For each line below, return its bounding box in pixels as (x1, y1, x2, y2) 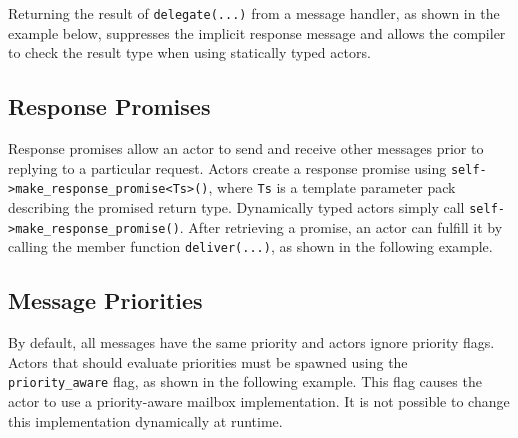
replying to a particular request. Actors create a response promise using (8, 157, 447, 178)
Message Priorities (8, 285, 203, 316)
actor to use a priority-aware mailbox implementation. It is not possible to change (8, 390, 510, 411)
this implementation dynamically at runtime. (8, 410, 283, 431)
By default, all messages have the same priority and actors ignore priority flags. (8, 332, 495, 353)
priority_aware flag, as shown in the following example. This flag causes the (8, 371, 482, 392)
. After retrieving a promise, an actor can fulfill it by (179, 216, 503, 237)
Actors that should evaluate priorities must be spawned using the (8, 351, 408, 372)
